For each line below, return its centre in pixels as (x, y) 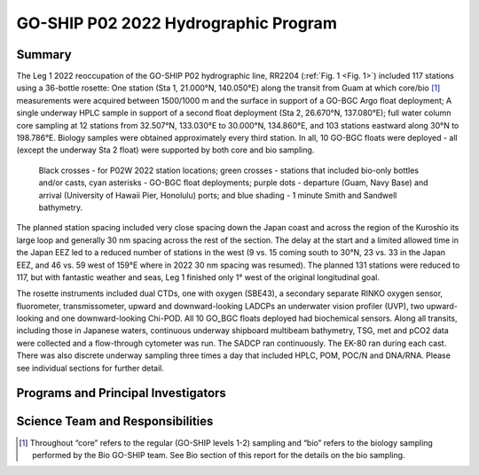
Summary (44, 55)
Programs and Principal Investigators (121, 393)
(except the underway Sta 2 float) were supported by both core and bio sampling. (165, 150)
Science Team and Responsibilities (115, 421)
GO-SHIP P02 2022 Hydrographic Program (177, 23)
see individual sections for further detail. (90, 368)
